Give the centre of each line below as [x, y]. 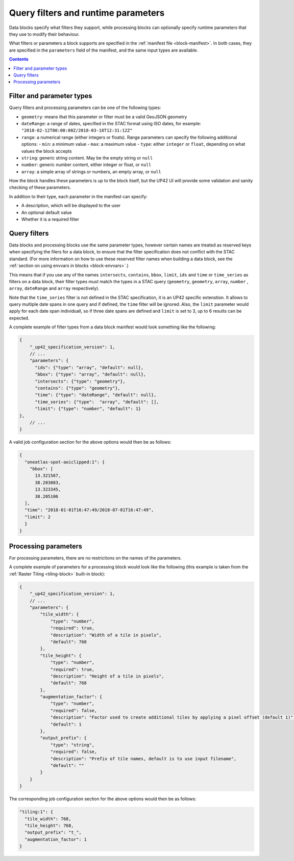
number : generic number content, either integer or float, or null [86, 165]
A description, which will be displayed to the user [71, 206]
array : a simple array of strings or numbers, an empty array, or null [91, 171]
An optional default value [47, 212]
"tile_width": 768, [48, 819]
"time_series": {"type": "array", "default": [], [97, 402]
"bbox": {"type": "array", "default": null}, [91, 375]
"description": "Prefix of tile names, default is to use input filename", [143, 759]
